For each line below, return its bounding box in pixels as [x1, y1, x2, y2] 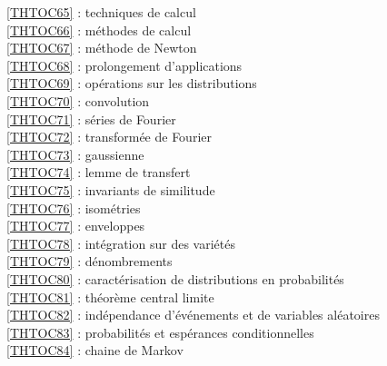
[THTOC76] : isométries [6, 198, 141, 217]
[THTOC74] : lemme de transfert [6, 163, 191, 182]
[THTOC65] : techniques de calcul [6, 3, 196, 21]
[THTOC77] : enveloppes [6, 216, 145, 235]
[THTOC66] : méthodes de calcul [6, 20, 192, 39]
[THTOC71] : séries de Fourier [6, 109, 176, 128]
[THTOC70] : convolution [6, 91, 150, 110]
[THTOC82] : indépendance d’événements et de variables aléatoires [6, 305, 380, 324]
